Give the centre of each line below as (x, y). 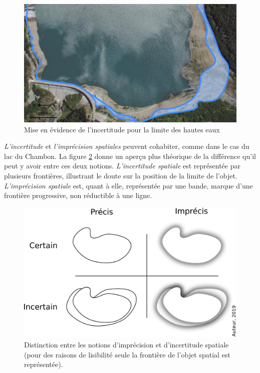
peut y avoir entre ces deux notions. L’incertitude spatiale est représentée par (122, 166)
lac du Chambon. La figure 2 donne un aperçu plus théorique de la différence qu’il (130, 156)
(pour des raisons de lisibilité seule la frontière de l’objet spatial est (127, 354)
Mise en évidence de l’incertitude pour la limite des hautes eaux (122, 129)
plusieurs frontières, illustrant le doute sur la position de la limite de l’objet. (121, 175)
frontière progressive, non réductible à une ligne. (78, 195)
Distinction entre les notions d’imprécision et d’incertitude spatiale (126, 344)
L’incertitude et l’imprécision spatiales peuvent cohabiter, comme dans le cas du (127, 146)
